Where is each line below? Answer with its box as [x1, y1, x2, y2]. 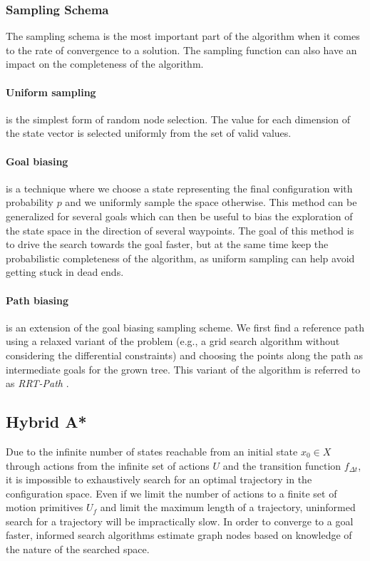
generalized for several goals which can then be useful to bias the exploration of [6, 208, 353, 223]
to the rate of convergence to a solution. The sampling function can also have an [6, 42, 357, 57]
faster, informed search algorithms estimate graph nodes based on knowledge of [6, 527, 352, 542]
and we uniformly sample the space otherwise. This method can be [65, 195, 357, 210]
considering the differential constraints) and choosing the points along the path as [6, 347, 364, 362]
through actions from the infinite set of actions [6, 458, 210, 473]
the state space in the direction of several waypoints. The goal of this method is [6, 222, 354, 237]
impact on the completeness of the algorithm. [6, 56, 204, 71]
